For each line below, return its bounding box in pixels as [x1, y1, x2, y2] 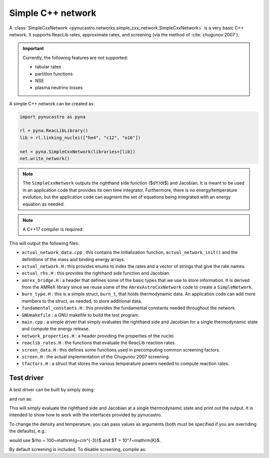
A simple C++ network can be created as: [9, 100, 95, 106]
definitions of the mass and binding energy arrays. [21, 256, 126, 262]
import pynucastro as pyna [19, 114, 86, 119]
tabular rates [35, 64, 61, 70]
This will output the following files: [9, 240, 80, 246]
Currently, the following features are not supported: [22, 55, 128, 61]
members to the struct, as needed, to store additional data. [21, 298, 142, 304]
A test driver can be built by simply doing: [9, 387, 95, 393]
